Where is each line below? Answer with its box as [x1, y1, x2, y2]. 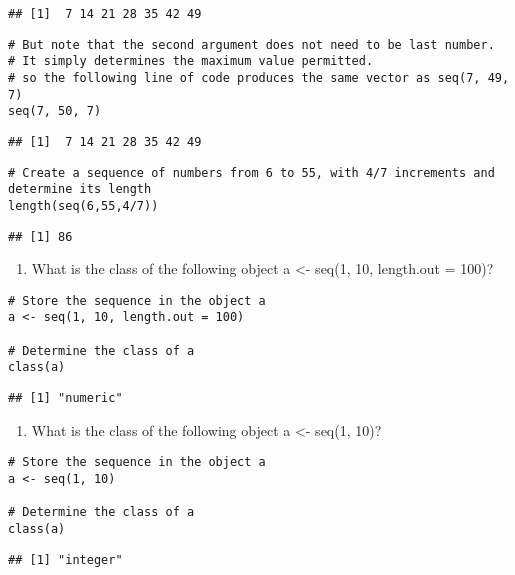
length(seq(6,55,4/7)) [8, 198, 159, 213]
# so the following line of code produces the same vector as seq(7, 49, [8, 70, 510, 85]
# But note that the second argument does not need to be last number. [8, 37, 495, 52]
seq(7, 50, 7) [8, 104, 102, 119]
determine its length [8, 182, 152, 197]
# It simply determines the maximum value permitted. [8, 54, 374, 69]
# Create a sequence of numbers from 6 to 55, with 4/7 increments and [8, 165, 495, 180]
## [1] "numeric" [8, 391, 123, 406]
